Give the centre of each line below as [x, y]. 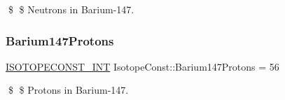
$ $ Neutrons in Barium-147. [71, 9]
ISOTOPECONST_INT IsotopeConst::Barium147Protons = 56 [142, 66]
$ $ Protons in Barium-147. [68, 90]
